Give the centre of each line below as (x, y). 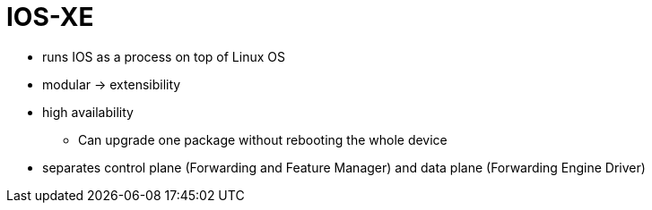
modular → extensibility (112, 84)
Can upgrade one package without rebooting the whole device (263, 139)
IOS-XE (50, 17)
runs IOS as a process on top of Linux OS (164, 56)
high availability (88, 112)
